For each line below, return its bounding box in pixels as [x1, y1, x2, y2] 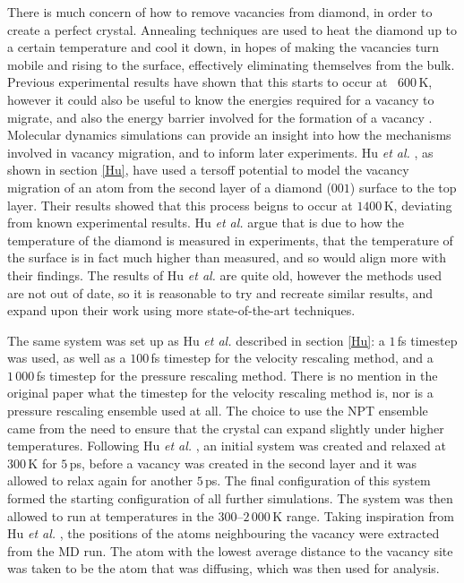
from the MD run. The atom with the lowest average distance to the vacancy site [7, 541, 453, 560]
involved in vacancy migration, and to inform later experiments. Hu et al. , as [7, 142, 434, 161]
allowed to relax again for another [7, 471, 193, 490]
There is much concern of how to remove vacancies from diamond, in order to [7, 3, 433, 21]
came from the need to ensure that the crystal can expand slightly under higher [7, 418, 444, 437]
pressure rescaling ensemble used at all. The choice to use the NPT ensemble [7, 401, 428, 420]
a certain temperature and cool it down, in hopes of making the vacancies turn [7, 38, 440, 56]
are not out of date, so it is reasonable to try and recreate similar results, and [7, 283, 434, 302]
